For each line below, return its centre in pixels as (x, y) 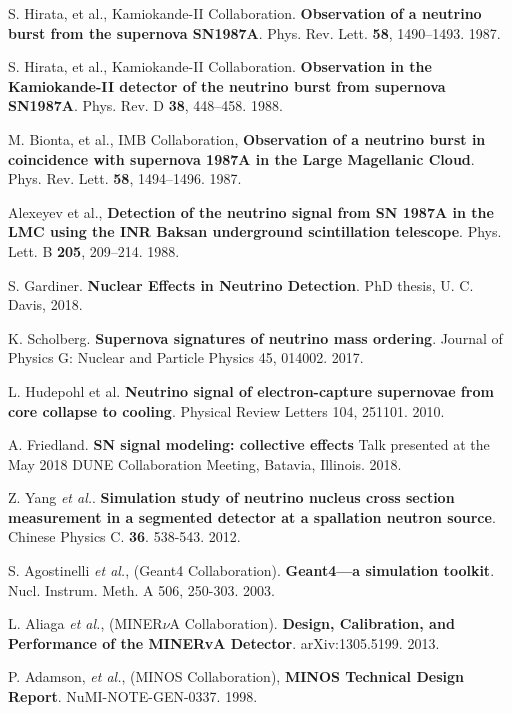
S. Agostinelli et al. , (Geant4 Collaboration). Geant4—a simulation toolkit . (251, 570)
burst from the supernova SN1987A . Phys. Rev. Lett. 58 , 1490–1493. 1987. (254, 32)
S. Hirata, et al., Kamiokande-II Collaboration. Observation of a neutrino (245, 13)
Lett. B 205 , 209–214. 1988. (94, 250)
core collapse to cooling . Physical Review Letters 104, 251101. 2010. (226, 410)
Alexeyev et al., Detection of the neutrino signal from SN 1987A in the (251, 211)
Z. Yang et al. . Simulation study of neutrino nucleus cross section (231, 497)
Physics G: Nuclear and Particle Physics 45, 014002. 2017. (186, 357)
